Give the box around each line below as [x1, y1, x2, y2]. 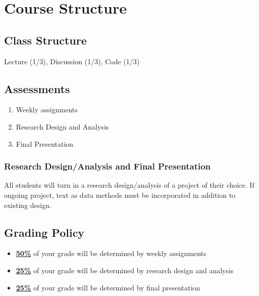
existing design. [4, 199, 51, 210]
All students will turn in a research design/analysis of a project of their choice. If [4, 180, 254, 190]
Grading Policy [4, 224, 85, 240]
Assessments [4, 80, 70, 96]
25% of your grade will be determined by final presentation [16, 282, 200, 292]
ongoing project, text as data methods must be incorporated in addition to [4, 189, 236, 200]
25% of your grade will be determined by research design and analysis [16, 265, 234, 275]
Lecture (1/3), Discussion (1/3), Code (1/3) [4, 56, 140, 66]
